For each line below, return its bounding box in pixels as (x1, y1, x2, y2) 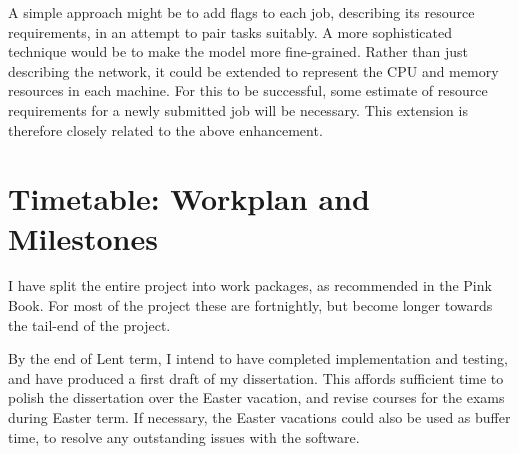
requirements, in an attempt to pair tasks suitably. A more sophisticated (8, 21, 452, 42)
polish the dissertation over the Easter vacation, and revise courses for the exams (8, 387, 505, 408)
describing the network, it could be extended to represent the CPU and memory (8, 60, 499, 81)
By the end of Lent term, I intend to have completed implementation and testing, (8, 348, 508, 369)
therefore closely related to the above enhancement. (8, 119, 323, 140)
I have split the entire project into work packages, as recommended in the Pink (8, 275, 492, 296)
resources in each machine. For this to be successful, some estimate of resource (8, 80, 488, 101)
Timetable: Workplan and (8, 178, 370, 219)
